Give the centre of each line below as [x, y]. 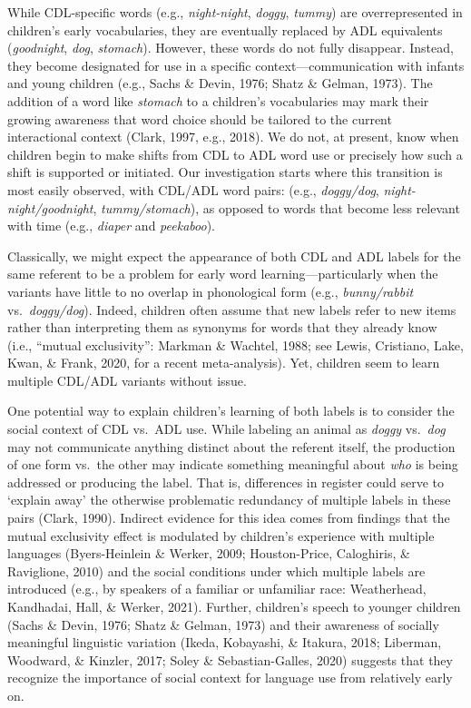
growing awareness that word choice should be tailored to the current [200, 118]
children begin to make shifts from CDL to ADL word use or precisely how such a [235, 154]
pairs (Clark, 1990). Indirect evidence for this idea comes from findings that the [229, 518]
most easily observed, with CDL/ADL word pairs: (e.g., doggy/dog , [193, 189]
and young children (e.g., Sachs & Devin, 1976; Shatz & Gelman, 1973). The [220, 83]
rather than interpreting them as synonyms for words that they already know [222, 327]
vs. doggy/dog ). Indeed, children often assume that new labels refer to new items [232, 309]
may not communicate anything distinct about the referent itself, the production [231, 446]
